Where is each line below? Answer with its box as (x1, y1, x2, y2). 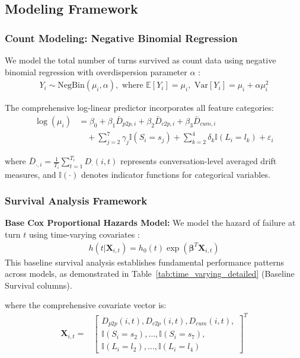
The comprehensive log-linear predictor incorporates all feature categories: (5, 101, 274, 114)
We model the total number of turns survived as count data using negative (5, 54, 276, 66)
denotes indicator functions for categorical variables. (81, 168, 270, 180)
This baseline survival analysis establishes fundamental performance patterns (5, 255, 285, 268)
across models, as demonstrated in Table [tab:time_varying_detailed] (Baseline (5, 267, 295, 280)
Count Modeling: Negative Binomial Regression (5, 30, 238, 45)
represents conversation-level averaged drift (120, 155, 277, 167)
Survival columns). (5, 279, 72, 291)
